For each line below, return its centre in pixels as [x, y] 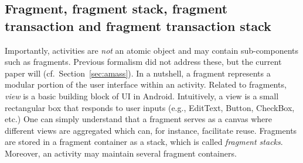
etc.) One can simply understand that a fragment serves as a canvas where [138, 119]
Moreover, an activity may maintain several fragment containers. [121, 153]
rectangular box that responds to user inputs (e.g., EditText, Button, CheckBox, [150, 107]
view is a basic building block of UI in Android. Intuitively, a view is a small [142, 96]
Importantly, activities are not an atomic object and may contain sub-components [152, 50]
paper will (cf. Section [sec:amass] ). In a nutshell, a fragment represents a [138, 73]
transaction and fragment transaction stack [138, 25]
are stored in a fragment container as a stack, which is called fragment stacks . [144, 142]
